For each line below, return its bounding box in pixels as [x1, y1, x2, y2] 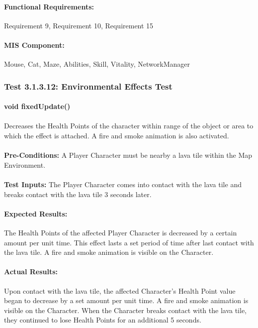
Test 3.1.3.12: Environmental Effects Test [4, 80, 172, 92]
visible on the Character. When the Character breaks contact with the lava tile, [4, 305, 247, 315]
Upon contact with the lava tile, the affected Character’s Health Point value [4, 285, 236, 296]
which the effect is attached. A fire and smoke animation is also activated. [4, 130, 229, 140]
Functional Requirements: [4, 1, 94, 11]
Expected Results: [4, 208, 68, 219]
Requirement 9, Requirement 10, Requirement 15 [4, 20, 154, 30]
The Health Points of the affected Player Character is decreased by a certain [4, 227, 237, 237]
